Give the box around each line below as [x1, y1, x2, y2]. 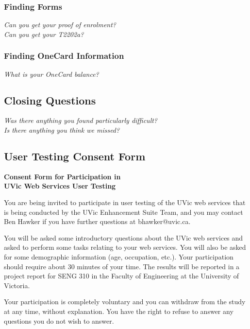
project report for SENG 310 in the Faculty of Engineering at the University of [4, 271, 239, 281]
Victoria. [4, 280, 30, 290]
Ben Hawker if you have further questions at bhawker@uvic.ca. [4, 216, 191, 226]
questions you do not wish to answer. [4, 315, 114, 326]
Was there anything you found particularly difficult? [4, 115, 158, 125]
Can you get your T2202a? [4, 29, 84, 39]
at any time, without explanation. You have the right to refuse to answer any [4, 306, 233, 316]
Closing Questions [4, 92, 96, 107]
